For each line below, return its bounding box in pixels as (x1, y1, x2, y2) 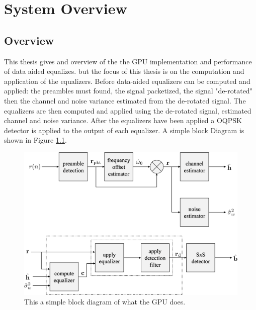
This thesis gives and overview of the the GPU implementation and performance (4, 56, 252, 66)
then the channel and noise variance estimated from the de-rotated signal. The (4, 95, 246, 106)
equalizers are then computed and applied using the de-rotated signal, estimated (4, 105, 251, 116)
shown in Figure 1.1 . (4, 135, 67, 145)
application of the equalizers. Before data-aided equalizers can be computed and (4, 75, 250, 86)
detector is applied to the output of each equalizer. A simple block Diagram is (4, 125, 244, 135)
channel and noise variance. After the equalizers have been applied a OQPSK (4, 115, 242, 126)
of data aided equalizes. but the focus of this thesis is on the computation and (4, 66, 244, 76)
